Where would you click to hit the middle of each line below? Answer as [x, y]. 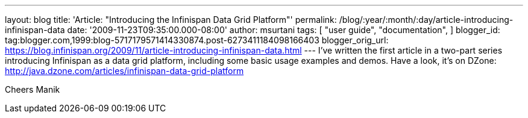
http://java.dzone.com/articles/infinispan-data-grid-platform [124, 71]
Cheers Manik [33, 89]
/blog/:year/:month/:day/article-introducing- [426, 20]
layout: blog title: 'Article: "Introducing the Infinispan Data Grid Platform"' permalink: [171, 20]
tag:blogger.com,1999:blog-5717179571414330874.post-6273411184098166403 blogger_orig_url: [197, 40]
